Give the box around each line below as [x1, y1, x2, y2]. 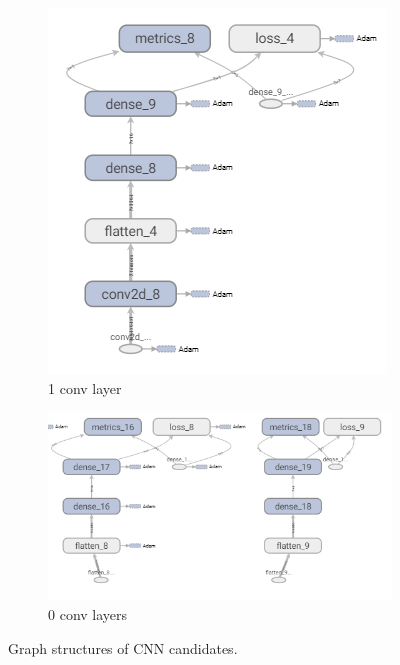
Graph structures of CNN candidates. [8, 637, 238, 658]
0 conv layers [48, 604, 128, 625]
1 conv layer [48, 377, 122, 398]
